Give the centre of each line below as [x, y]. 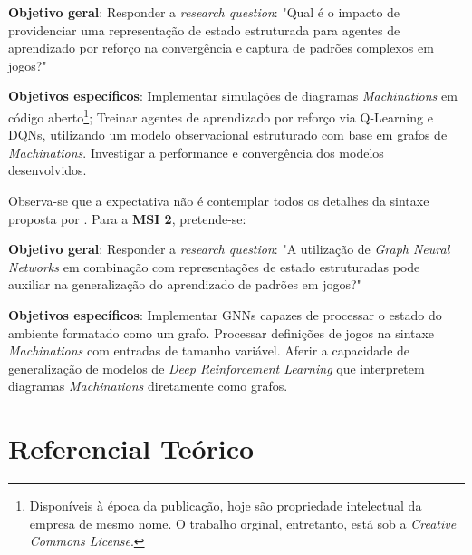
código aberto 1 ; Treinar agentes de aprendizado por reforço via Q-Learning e [221, 115]
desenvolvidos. [48, 170]
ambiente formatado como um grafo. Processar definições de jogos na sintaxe [222, 332]
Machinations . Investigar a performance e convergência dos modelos [196, 152]
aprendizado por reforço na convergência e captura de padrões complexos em [221, 48]
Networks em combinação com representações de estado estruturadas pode [214, 266]
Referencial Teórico [131, 448]
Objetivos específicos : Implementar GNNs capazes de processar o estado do [225, 314]
